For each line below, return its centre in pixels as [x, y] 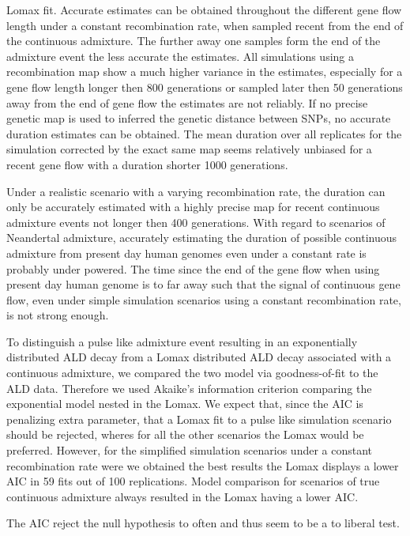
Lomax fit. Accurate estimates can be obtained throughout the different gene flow [204, 9]
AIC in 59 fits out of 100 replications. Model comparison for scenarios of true [193, 481]
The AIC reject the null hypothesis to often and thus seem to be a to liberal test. [203, 523]
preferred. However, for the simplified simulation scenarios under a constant [190, 450]
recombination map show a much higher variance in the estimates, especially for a [205, 72]
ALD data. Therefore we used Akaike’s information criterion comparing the [189, 388]
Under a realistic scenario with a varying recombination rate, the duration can [196, 191]
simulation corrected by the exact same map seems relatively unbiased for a [189, 149]
